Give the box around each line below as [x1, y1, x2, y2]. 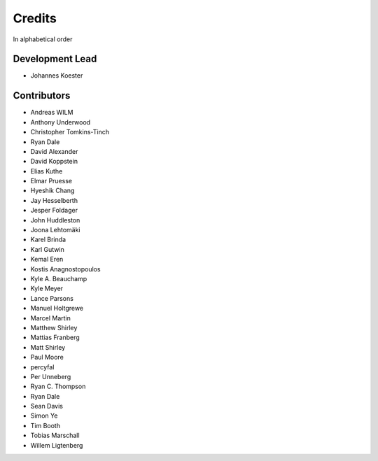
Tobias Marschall [30, 431, 80, 440]
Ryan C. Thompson [30, 382, 86, 391]
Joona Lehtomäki [30, 226, 80, 234]
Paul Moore [30, 353, 64, 362]
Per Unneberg [30, 372, 71, 381]
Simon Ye [30, 411, 58, 420]
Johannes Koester [30, 71, 83, 80]
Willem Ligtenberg [30, 441, 83, 449]
